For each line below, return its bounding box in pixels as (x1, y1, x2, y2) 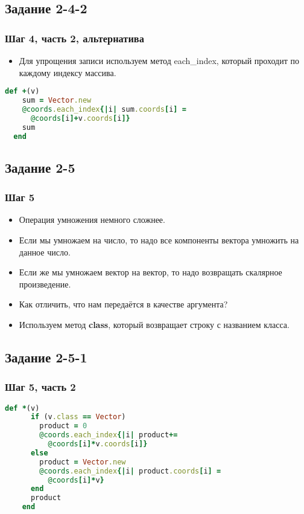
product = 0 (39, 422, 87, 431)
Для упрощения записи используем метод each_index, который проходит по (19, 54, 299, 66)
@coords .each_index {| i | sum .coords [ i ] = (22, 104, 186, 114)
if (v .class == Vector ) (30, 413, 126, 422)
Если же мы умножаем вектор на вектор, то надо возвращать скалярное (19, 266, 282, 278)
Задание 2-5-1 (5, 347, 87, 366)
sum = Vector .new (22, 96, 92, 105)
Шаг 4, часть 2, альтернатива (5, 30, 144, 45)
